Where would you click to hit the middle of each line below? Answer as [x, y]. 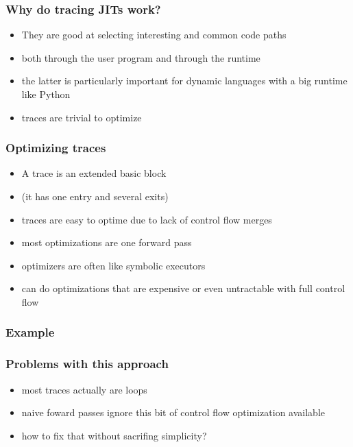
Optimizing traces [56, 148]
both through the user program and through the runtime [141, 57]
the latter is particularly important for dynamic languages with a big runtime [184, 81]
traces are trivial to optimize [82, 117]
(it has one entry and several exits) [95, 196]
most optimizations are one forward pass [107, 242]
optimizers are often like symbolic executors [113, 265]
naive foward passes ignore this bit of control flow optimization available [173, 412]
